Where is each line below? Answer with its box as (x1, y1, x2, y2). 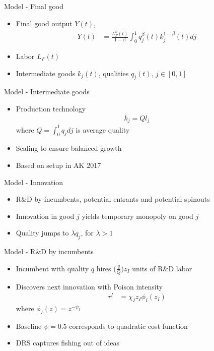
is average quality (76, 124, 130, 135)
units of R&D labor (132, 263, 192, 273)
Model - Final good (4, 1, 64, 11)
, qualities (98, 68, 129, 78)
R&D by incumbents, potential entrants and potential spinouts (16, 194, 210, 204)
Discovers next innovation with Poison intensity (16, 281, 163, 291)
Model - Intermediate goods (4, 86, 90, 97)
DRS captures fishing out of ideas (16, 337, 120, 348)
